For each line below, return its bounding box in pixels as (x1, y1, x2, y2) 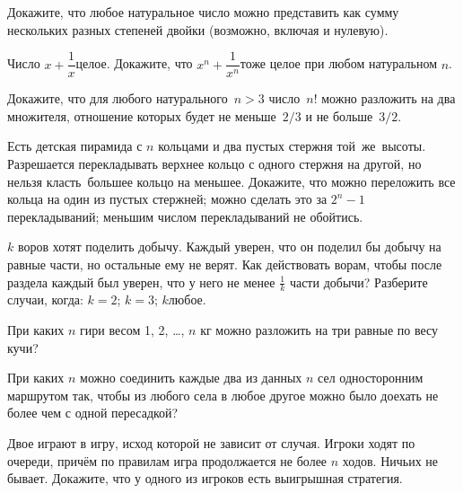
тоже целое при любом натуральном (240, 54, 438, 73)
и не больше (305, 106, 373, 125)
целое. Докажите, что (75, 54, 193, 73)
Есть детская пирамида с (7, 136, 143, 155)
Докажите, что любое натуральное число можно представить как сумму (7, 3, 399, 21)
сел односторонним (318, 368, 424, 387)
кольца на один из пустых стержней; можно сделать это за (7, 189, 328, 208)
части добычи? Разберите (289, 272, 428, 291)
